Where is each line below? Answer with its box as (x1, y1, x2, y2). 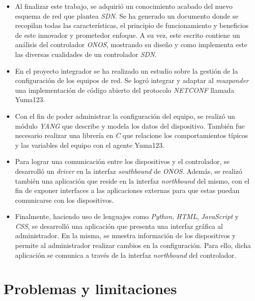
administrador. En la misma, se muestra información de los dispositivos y (15, 230, 236, 241)
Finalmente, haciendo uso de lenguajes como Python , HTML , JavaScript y (15, 211, 239, 221)
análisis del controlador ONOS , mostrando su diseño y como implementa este (15, 39, 248, 50)
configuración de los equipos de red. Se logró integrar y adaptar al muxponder (15, 75, 249, 85)
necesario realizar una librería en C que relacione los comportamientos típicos (15, 130, 248, 140)
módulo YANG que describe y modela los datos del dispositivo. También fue (15, 120, 245, 131)
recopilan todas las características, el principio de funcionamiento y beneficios (15, 20, 249, 30)
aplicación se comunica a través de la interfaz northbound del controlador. (15, 249, 236, 260)
